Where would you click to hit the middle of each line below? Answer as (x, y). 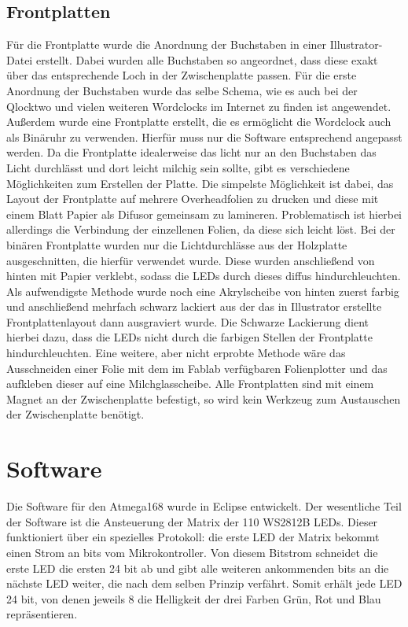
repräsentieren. (42, 614)
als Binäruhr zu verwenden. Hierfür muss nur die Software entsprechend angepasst (204, 136)
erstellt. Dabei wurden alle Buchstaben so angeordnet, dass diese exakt (207, 59)
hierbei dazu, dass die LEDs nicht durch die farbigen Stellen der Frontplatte (189, 337)
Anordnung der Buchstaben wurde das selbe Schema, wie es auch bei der (182, 90)
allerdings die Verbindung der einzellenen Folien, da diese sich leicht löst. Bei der (201, 229)
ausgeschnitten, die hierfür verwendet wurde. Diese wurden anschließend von (191, 260)
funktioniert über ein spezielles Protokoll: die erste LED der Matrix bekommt (193, 537)
